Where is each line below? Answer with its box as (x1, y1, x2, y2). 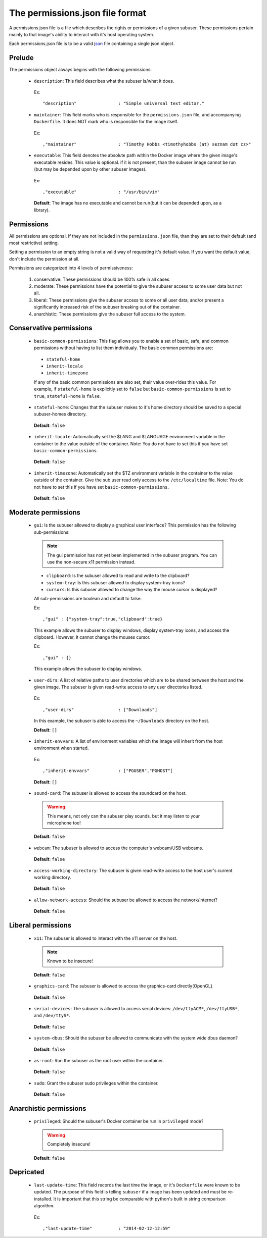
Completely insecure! (47, 1141, 91, 1147)
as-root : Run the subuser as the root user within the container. (34, 1057, 164, 1063)
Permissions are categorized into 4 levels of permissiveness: (9, 265, 133, 271)
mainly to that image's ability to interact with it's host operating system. (9, 31, 154, 37)
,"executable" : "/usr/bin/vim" (43, 189, 160, 195)
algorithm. (34, 1203, 55, 1209)
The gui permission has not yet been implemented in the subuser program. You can (47, 552, 217, 558)
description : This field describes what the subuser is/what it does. (34, 78, 175, 84)
